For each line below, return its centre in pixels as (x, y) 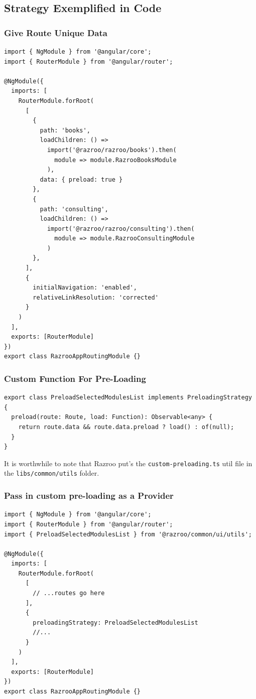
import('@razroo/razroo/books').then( (112, 150)
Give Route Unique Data (56, 32)
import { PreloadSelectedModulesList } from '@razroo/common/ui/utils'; (128, 534)
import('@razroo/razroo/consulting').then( (121, 229)
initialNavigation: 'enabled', (85, 288)
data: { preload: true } (81, 179)
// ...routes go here (69, 593)
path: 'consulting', (74, 209)
